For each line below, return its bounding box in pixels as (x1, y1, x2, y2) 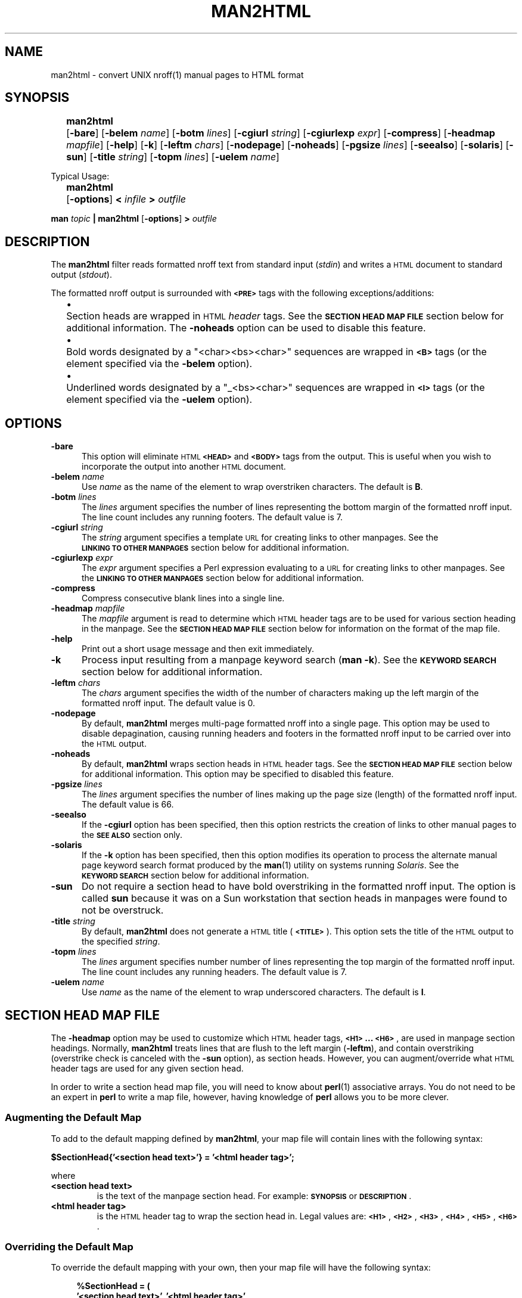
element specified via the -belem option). (66, 358, 253, 370)
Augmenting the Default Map (5, 1111, 142, 1124)
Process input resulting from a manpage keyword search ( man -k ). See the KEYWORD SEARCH (81, 654, 496, 666)
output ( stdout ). (51, 269, 112, 280)
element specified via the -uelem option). (66, 393, 253, 406)
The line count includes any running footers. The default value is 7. (82, 512, 343, 523)
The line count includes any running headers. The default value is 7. (82, 967, 347, 977)
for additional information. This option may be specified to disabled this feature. (82, 769, 394, 780)
